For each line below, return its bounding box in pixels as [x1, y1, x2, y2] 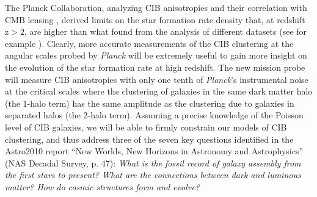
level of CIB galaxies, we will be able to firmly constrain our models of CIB [5, 120, 287, 133]
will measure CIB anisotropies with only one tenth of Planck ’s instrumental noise [5, 73, 308, 85]
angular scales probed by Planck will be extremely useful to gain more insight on [5, 49, 307, 62]
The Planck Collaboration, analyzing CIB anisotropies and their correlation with [5, 1, 307, 13]
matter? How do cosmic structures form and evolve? [5, 180, 200, 193]
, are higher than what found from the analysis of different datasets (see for [24, 25, 307, 38]
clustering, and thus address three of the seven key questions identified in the [5, 132, 294, 145]
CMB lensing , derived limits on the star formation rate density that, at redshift [5, 13, 305, 26]
